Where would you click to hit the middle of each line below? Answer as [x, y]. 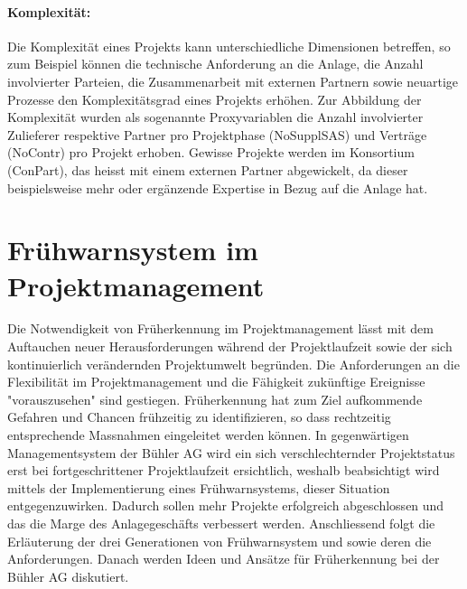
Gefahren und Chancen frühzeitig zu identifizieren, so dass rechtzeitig [199, 417]
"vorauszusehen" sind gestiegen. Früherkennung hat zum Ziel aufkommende [215, 399]
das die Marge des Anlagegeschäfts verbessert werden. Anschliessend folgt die [221, 523]
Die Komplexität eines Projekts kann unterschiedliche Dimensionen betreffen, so [229, 46]
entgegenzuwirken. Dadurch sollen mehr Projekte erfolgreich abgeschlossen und [226, 505]
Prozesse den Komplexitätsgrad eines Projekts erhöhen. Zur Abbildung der [215, 99]
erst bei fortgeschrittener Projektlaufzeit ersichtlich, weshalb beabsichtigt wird [224, 470]
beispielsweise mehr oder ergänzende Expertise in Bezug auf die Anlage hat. [218, 187]
